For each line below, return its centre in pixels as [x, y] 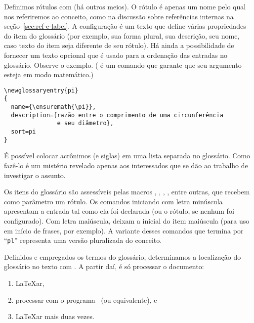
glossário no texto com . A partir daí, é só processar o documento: [104, 266]
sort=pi [23, 132]
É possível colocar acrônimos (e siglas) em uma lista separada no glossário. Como [127, 156]
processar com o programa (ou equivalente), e [86, 300]
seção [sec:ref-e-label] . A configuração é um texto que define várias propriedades [125, 26]
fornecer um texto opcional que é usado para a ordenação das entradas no [116, 55]
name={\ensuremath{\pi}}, [54, 107]
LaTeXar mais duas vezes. [55, 316]
